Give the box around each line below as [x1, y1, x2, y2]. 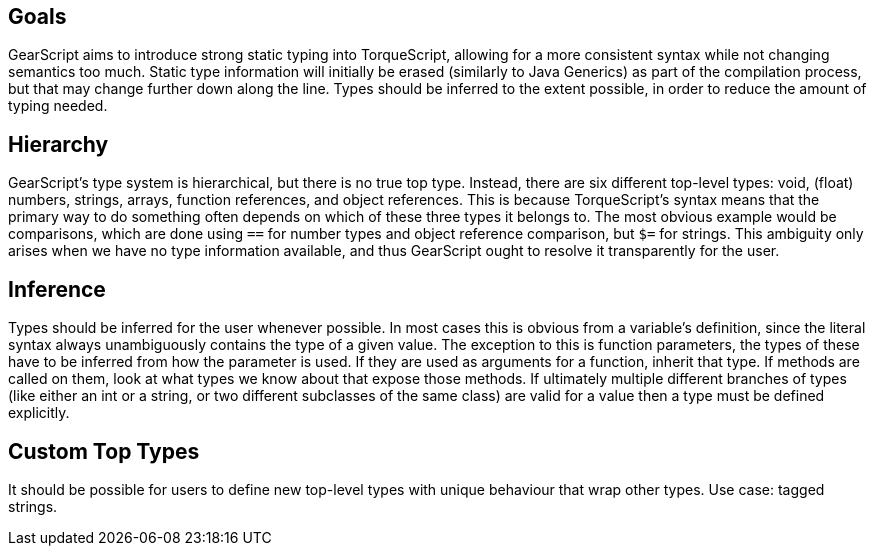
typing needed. [8, 97, 108, 115]
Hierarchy [8, 131, 109, 157]
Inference [8, 276, 106, 302]
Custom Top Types [8, 438, 200, 464]
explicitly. [8, 404, 70, 422]
